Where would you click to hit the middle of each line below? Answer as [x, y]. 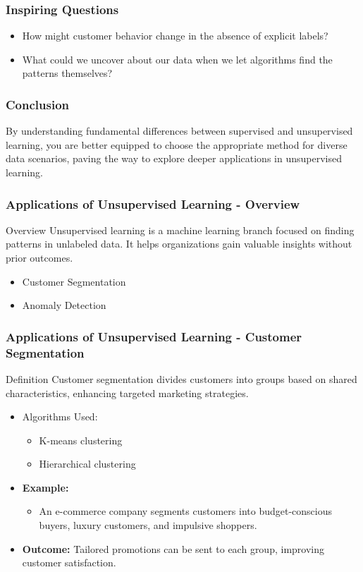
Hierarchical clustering [87, 464]
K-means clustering [81, 440]
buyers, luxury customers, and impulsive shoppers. [148, 525]
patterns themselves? [67, 73]
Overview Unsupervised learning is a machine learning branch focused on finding [180, 230]
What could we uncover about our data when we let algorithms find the [177, 59]
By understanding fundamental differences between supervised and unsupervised [179, 131]
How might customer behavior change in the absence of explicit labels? [175, 36]
